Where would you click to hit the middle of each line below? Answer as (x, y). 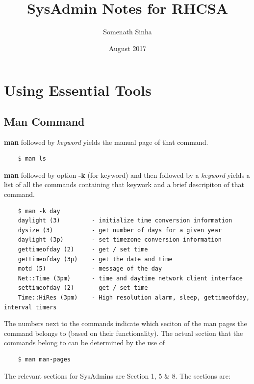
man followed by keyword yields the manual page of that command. (106, 142)
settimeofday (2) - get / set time (83, 288)
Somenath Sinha (127, 32)
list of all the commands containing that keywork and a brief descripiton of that (124, 184)
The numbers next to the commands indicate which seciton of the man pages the (126, 323)
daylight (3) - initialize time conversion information (125, 221)
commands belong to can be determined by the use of (85, 343)
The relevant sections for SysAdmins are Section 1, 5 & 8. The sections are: (117, 375)
